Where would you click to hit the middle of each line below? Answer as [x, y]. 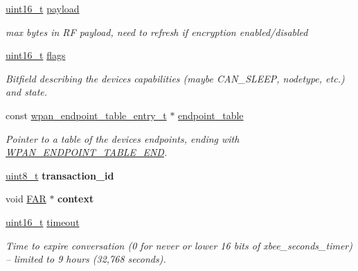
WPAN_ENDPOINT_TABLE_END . [87, 152]
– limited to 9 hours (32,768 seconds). [86, 259]
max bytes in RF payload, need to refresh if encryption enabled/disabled [157, 32]
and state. [27, 92]
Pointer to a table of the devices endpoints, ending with [123, 138]
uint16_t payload [43, 8]
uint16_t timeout [43, 221]
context [76, 199]
